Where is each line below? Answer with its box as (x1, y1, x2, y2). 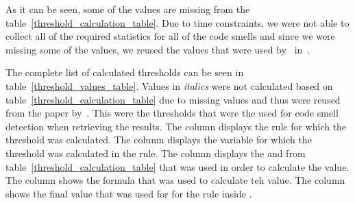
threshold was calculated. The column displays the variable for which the (5, 132, 312, 147)
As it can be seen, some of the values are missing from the (5, 2, 250, 16)
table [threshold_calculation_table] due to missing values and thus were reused (5, 92, 341, 106)
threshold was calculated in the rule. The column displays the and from (5, 145, 306, 160)
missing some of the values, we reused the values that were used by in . (5, 42, 310, 56)
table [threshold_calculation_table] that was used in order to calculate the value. (5, 159, 350, 174)
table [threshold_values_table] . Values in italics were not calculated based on (5, 78, 333, 93)
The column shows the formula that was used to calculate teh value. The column (5, 173, 345, 187)
